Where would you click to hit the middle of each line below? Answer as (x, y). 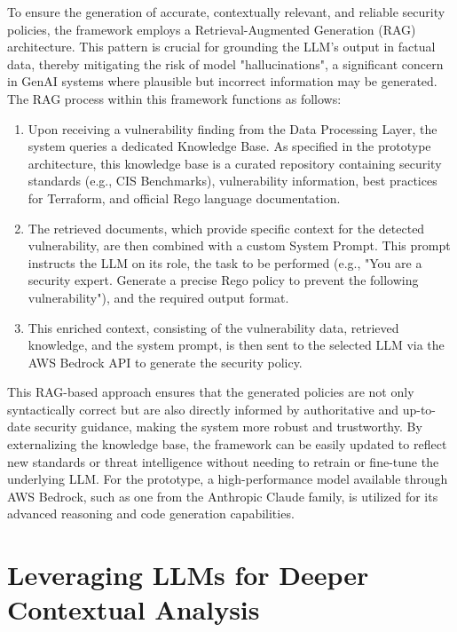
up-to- (419, 409)
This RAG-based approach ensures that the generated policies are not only (211, 392)
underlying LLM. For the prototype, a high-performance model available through (228, 479)
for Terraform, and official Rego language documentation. (184, 197)
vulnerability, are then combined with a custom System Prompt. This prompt (239, 245)
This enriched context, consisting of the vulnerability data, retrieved (213, 327)
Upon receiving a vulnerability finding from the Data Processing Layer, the (232, 128)
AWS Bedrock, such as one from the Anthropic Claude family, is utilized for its (223, 496)
